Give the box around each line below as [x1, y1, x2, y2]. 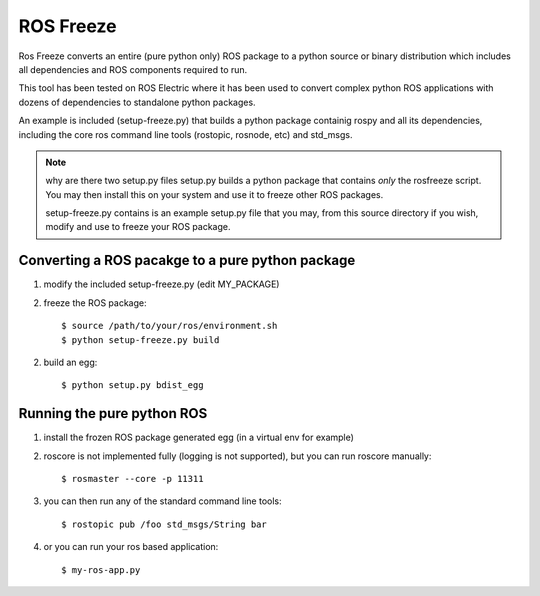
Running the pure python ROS [18, 405, 208, 422]
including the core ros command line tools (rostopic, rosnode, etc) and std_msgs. [18, 128, 353, 140]
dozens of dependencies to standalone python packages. [18, 96, 256, 108]
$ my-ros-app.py [61, 564, 141, 575]
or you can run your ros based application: [43, 541, 219, 553]
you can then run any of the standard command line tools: [43, 495, 282, 507]
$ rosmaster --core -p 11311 [61, 473, 204, 484]
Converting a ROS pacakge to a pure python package [18, 252, 356, 269]
